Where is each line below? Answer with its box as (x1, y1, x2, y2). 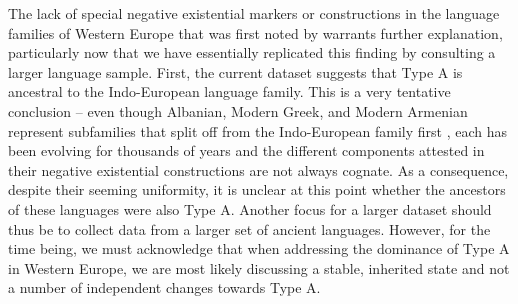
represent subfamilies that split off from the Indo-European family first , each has (8, 120, 508, 141)
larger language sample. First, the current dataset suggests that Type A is (8, 61, 463, 82)
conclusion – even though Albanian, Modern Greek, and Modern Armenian (8, 100, 468, 121)
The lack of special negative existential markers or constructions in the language (8, 3, 500, 23)
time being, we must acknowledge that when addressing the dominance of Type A (8, 238, 510, 259)
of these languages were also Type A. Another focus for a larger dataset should (8, 198, 492, 219)
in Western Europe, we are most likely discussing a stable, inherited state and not (8, 257, 510, 278)
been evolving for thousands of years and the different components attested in (8, 140, 485, 161)
